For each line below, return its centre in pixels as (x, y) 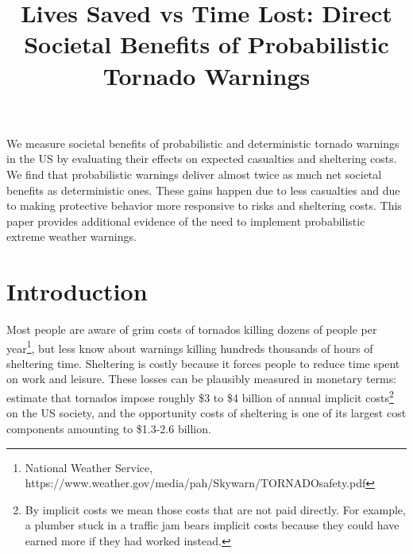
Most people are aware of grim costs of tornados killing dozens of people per (192, 329)
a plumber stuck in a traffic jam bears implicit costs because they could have (212, 525)
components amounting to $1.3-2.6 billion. (109, 428)
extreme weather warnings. (71, 236)
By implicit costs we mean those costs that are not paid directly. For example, (215, 509)
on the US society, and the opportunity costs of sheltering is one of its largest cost (206, 413)
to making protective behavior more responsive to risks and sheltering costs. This (204, 205)
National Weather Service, (89, 467)
